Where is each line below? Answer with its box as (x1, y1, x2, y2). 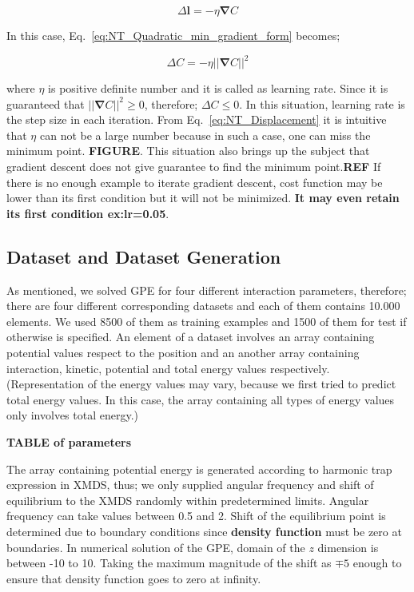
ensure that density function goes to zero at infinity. (6, 570, 261, 586)
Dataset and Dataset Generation (6, 244, 281, 268)
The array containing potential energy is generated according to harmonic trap (6, 460, 392, 477)
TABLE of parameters (6, 433, 132, 450)
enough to (352, 554, 402, 571)
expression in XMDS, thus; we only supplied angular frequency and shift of (6, 476, 374, 493)
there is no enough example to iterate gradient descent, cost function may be (6, 173, 383, 190)
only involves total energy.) (6, 407, 139, 423)
